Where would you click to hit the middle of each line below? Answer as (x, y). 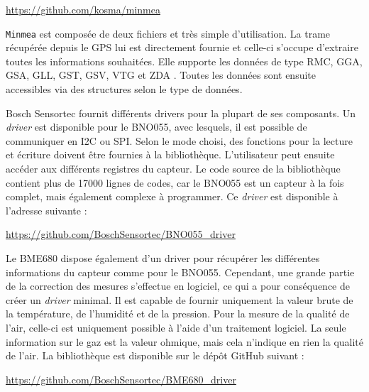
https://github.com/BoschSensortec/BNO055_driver (121, 234)
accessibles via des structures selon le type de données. (124, 89)
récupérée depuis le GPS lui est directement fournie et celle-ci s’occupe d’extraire (182, 47)
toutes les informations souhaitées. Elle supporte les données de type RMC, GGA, (184, 61)
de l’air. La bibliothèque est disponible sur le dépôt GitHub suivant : (155, 355)
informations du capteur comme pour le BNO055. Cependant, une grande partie (180, 272)
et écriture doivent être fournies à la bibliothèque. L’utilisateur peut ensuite (170, 154)
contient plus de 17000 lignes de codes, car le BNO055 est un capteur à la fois (175, 182)
